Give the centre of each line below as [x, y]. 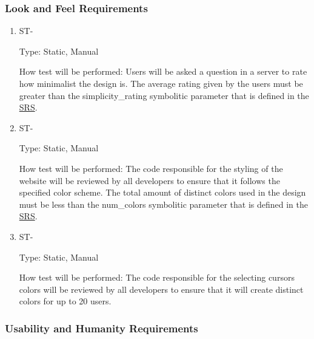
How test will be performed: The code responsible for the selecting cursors [157, 277]
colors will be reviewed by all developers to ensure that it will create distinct [161, 289]
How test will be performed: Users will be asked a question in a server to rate [163, 71]
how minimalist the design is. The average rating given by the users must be [161, 83]
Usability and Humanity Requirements [102, 328]
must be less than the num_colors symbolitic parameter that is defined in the [163, 204]
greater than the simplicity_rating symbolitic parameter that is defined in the [164, 95]
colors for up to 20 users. [65, 301]
